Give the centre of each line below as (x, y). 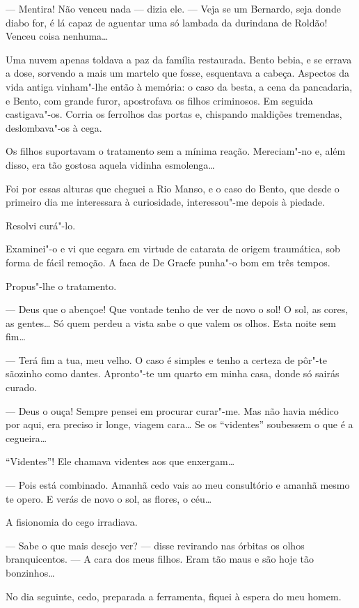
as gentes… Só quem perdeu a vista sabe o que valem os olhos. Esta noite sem (171, 322)
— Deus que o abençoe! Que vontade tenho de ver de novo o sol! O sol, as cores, (177, 309)
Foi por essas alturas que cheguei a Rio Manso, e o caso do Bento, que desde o (173, 188)
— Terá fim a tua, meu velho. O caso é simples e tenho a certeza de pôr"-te (167, 359)
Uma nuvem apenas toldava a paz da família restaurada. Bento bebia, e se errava (179, 59)
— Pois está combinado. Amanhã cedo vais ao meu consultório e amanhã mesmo (178, 485)
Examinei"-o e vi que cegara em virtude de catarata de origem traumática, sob (173, 249)
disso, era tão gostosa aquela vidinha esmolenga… (110, 164)
